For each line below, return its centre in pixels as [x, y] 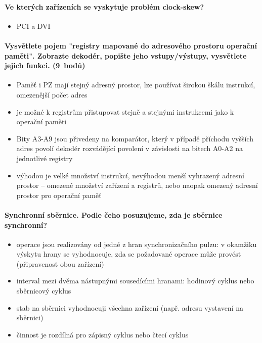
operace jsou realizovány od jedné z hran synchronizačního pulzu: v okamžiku [137, 244]
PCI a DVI [33, 26]
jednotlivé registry [45, 158]
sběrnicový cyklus [44, 291]
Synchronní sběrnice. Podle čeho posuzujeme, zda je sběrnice [114, 214]
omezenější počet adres [52, 94]
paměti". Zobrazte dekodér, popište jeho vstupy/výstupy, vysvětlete [126, 55]
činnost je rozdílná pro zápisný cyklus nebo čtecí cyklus [102, 334]
